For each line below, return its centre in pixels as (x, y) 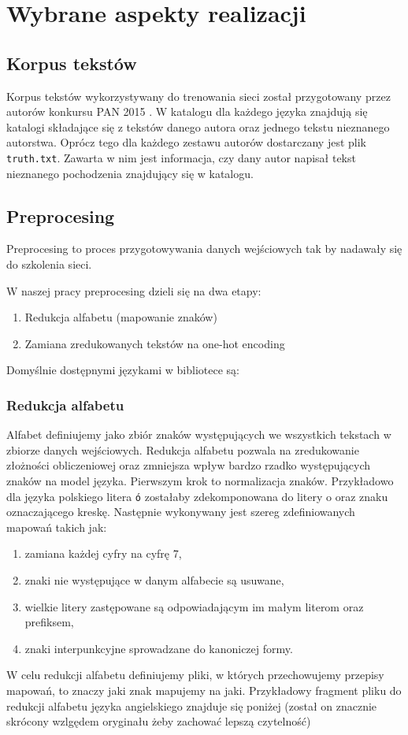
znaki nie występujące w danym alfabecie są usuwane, (154, 580)
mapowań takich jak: (57, 527)
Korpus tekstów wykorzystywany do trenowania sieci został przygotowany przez (198, 96)
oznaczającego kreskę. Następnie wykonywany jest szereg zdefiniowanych (181, 512)
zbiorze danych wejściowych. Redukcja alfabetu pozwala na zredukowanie (183, 449)
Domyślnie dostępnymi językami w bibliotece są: (123, 370)
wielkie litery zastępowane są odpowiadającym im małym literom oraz (194, 606)
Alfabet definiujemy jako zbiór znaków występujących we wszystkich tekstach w (199, 434)
